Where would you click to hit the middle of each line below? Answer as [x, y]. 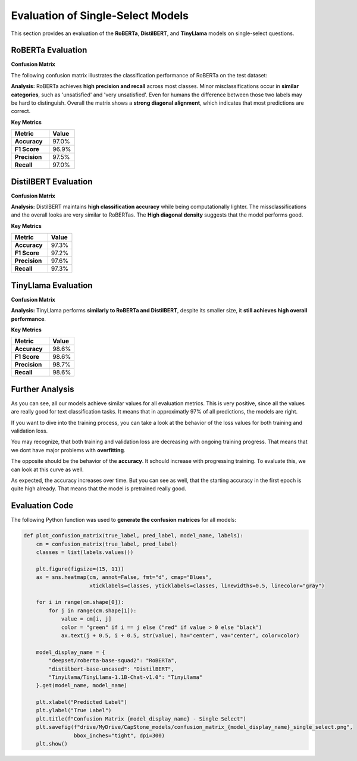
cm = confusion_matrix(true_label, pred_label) [107, 544]
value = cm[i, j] [86, 619]
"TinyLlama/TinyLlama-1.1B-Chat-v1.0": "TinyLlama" [126, 677]
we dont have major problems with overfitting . [68, 450]
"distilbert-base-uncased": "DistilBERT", [112, 669]
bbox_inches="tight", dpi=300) [119, 735]
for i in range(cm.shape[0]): [80, 602]
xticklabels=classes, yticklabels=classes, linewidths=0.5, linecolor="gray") [207, 585]
